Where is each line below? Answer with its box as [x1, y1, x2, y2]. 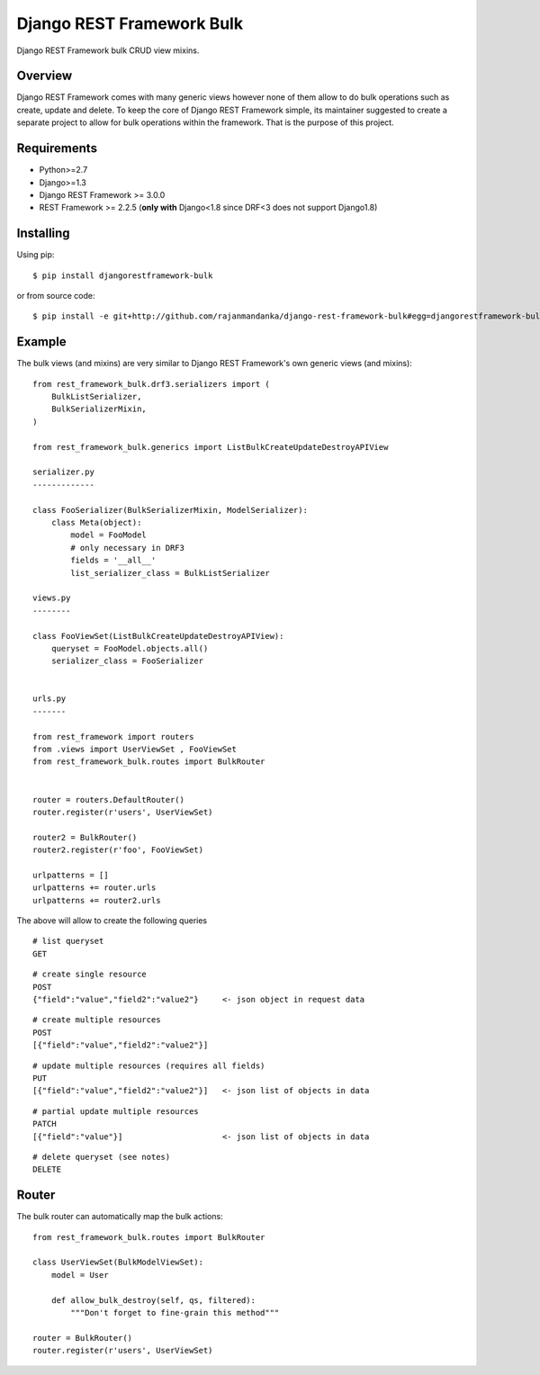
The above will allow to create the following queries [16, 915, 207, 926]
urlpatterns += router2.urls [32, 895, 161, 905]
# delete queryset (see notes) [32, 1152, 171, 1162]
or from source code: [16, 291, 95, 301]
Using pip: [16, 249, 55, 260]
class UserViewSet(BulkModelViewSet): [32, 1257, 204, 1268]
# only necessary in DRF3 [70, 543, 184, 553]
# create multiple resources [32, 1015, 161, 1025]
